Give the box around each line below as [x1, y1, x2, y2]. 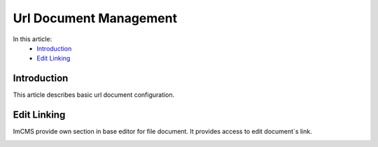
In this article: [13, 35, 52, 43]
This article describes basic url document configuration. [13, 91, 175, 99]
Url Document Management [13, 10, 178, 26]
